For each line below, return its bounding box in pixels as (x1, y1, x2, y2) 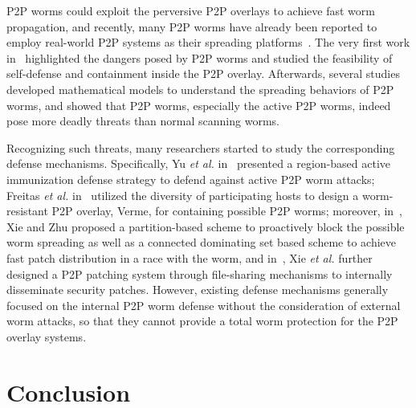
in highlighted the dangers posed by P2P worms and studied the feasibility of (6, 49, 393, 66)
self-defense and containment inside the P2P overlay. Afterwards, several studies (6, 65, 400, 82)
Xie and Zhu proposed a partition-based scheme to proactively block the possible (6, 218, 405, 235)
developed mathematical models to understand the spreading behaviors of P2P (6, 80, 394, 97)
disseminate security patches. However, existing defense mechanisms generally (6, 281, 389, 298)
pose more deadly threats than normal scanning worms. (6, 112, 279, 129)
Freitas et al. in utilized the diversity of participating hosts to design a (6, 186, 359, 203)
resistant (6, 202, 48, 219)
